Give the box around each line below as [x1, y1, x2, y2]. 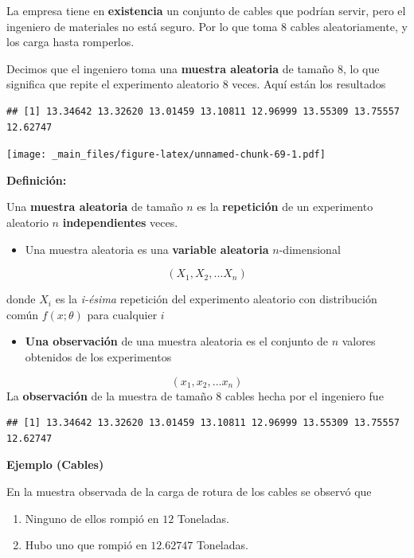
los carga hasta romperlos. [6, 33, 135, 50]
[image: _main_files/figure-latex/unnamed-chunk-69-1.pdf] [6, 149, 326, 161]
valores [342, 333, 376, 349]
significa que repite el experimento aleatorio [6, 76, 219, 92]
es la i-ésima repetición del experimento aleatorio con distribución [55, 291, 377, 307]
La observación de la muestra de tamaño [6, 387, 213, 404]
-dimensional [279, 240, 341, 257]
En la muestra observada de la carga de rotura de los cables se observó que [6, 482, 372, 499]
